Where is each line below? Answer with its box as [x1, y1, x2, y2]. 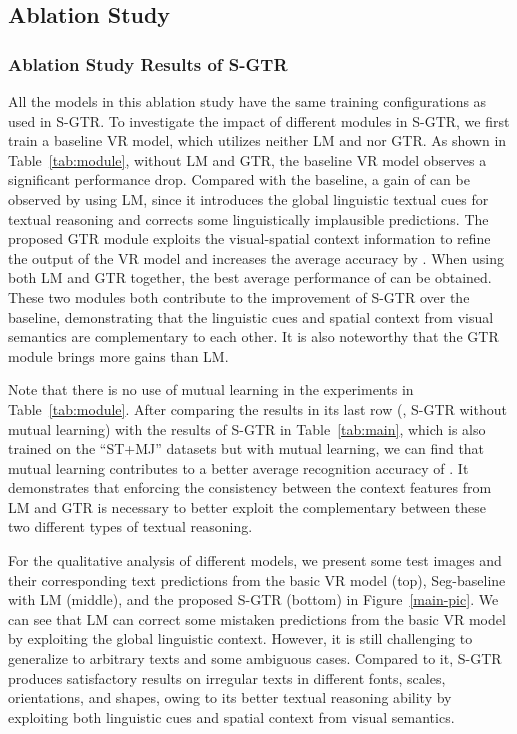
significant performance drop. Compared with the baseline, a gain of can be [8, 169, 470, 190]
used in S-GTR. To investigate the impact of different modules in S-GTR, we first [8, 110, 510, 131]
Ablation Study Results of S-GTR [8, 51, 288, 76]
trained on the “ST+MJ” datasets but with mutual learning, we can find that [8, 438, 485, 459]
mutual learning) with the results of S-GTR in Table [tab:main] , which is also [8, 418, 486, 439]
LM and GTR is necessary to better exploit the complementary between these [8, 496, 487, 517]
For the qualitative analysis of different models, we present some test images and [8, 550, 502, 571]
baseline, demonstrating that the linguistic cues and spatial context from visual [8, 306, 494, 327]
